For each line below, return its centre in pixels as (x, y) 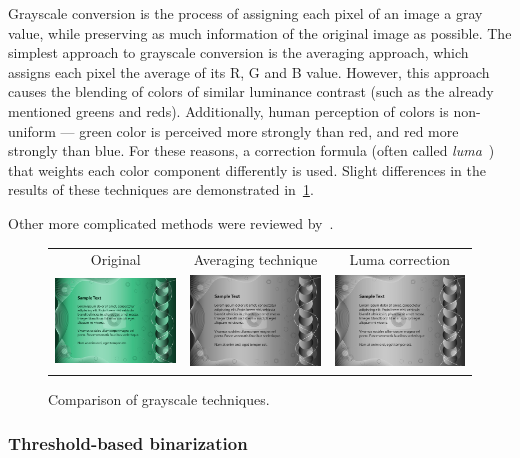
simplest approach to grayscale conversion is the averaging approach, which (238, 52)
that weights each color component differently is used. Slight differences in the (247, 169)
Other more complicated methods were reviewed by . (171, 222)
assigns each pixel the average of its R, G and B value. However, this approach (249, 71)
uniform (32, 130)
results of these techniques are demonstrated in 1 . (161, 189)
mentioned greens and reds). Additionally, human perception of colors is (228, 110)
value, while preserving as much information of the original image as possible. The (260, 32)
